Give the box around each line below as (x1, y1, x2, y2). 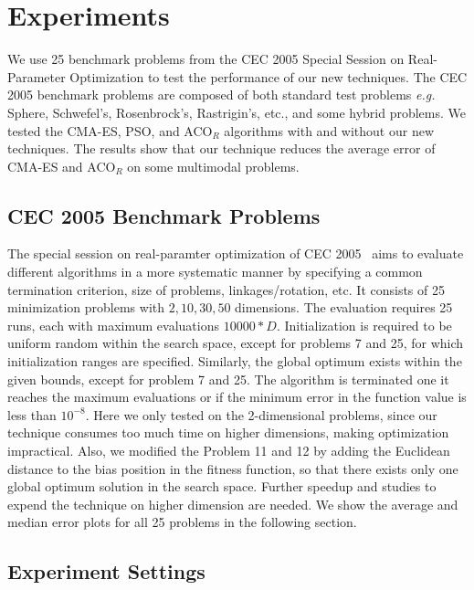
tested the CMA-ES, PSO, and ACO (7, 121, 213, 140)
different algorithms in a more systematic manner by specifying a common (7, 262, 423, 281)
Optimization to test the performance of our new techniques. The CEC (69, 67, 468, 86)
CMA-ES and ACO (7, 156, 116, 175)
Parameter (7, 67, 66, 86)
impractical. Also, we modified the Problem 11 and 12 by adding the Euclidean (7, 441, 450, 460)
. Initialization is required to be (276, 315, 452, 334)
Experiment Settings (7, 557, 205, 585)
